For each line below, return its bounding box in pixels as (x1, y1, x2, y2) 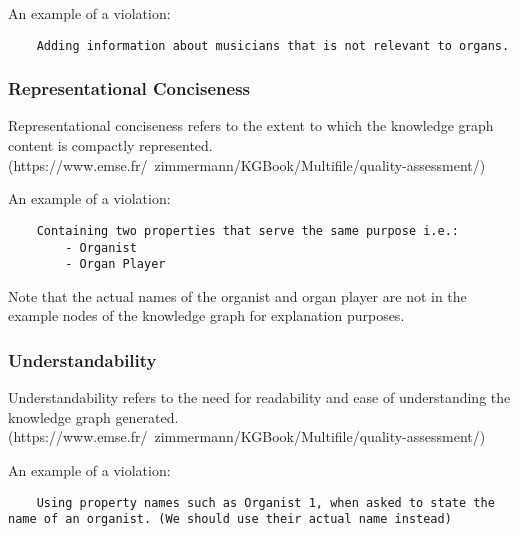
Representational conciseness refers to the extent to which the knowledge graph (8, 115, 494, 136)
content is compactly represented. (8, 135, 213, 156)
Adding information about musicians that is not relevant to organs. (36, 38, 510, 53)
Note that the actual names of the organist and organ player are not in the (8, 285, 467, 306)
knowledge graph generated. (8, 406, 179, 427)
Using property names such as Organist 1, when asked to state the (36, 495, 495, 510)
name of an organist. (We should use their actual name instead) (8, 512, 452, 527)
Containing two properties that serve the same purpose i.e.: (36, 223, 460, 238)
